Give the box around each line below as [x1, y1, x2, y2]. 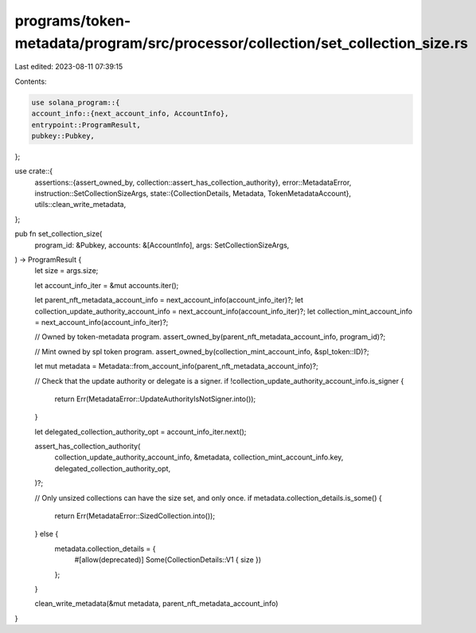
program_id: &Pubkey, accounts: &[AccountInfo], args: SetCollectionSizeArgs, [34, 240, 290, 250]
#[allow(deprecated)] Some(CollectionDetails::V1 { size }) [74, 555, 262, 565]
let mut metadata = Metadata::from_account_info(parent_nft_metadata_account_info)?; [34, 361, 318, 371]
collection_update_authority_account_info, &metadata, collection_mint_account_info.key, [54, 452, 344, 462]
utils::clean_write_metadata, [34, 200, 127, 209]
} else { [34, 529, 59, 539]
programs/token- [14, 12, 131, 29]
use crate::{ [14, 166, 53, 176]
